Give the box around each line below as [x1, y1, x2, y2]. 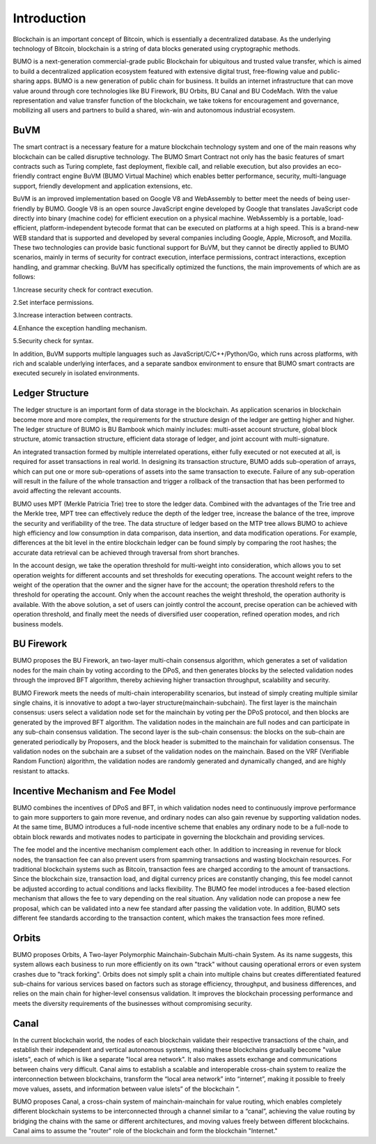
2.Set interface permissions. [13, 299, 94, 307]
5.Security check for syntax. [13, 337, 94, 345]
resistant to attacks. [13, 767, 70, 775]
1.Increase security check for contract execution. [13, 285, 153, 294]
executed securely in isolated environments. [13, 369, 139, 377]
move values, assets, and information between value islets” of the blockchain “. [13, 1085, 240, 1093]
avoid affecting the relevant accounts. [13, 487, 122, 495]
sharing [13, 77, 35, 85]
